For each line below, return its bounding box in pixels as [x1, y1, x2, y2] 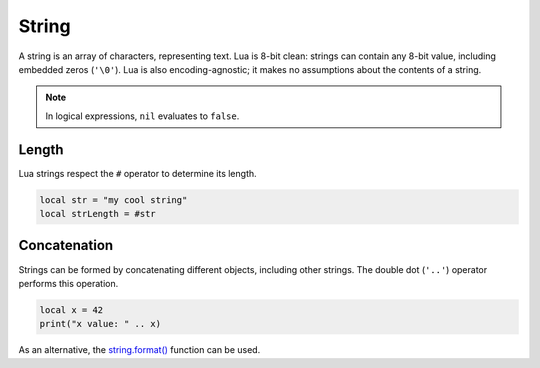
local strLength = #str [39, 208, 157, 219]
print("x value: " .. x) [39, 318, 162, 330]
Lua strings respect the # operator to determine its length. [18, 167, 257, 179]
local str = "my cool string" [39, 194, 188, 205]
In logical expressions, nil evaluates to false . [45, 110, 240, 122]
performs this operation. [18, 277, 119, 289]
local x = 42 [39, 304, 104, 315]
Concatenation [18, 237, 114, 254]
